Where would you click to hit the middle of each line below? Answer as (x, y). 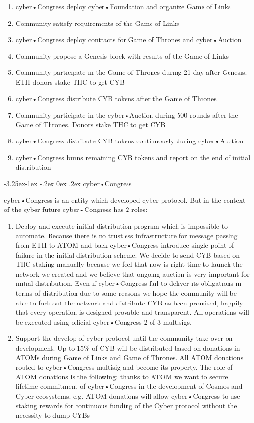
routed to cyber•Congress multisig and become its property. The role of (124, 367)
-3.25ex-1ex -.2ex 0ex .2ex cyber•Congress (68, 183)
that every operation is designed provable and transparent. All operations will (132, 312)
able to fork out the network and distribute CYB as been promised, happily (129, 302)
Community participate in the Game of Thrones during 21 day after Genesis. (131, 72)
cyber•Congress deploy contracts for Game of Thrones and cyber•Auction (128, 39)
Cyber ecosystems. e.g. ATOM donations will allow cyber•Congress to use (128, 396)
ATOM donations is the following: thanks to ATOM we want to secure (122, 376)
